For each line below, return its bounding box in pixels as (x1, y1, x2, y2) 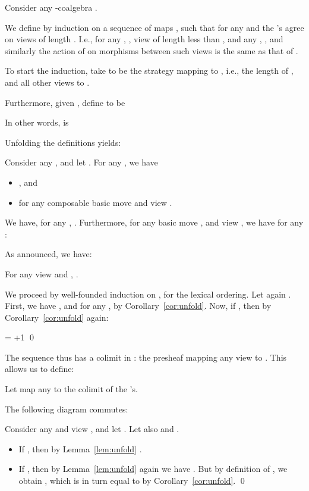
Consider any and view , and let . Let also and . (5, 423, 179, 435)
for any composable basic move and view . (18, 196, 172, 208)
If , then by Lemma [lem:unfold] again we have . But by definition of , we (18, 462, 288, 475)
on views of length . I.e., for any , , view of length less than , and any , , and (5, 33, 283, 45)
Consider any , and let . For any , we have (5, 156, 158, 168)
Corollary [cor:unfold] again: (5, 311, 109, 323)
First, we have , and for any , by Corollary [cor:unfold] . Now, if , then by (5, 299, 272, 312)
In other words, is (5, 116, 69, 129)
